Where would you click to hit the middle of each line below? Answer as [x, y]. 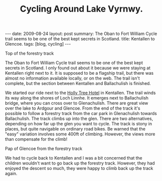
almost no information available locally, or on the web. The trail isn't [73, 78]
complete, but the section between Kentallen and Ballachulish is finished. [78, 83]
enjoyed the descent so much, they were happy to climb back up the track [79, 168]
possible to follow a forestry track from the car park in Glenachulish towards [81, 114]
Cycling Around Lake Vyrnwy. [81, 9]
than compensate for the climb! [36, 139]
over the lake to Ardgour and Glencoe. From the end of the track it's [73, 108]
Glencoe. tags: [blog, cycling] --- [38, 44]
